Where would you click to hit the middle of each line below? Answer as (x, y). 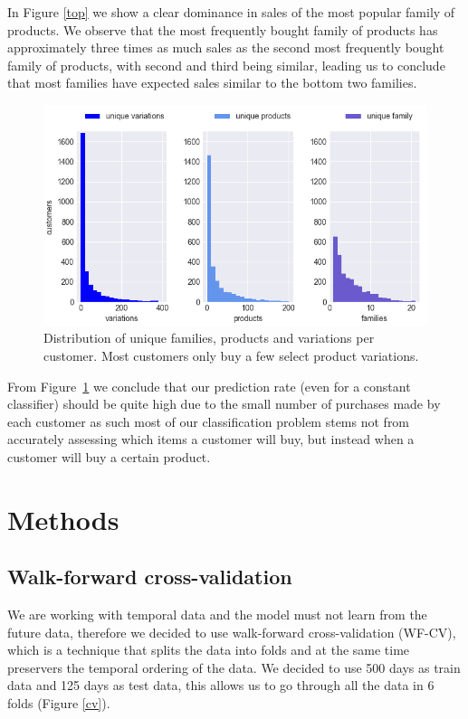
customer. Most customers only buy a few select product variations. (231, 355)
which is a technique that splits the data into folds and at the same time (209, 650)
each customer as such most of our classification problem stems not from (209, 421)
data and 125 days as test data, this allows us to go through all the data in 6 (221, 685)
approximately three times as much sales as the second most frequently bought (226, 47)
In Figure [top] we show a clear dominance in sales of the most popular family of (231, 12)
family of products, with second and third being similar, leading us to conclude (226, 65)
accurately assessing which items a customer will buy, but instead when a (211, 439)
